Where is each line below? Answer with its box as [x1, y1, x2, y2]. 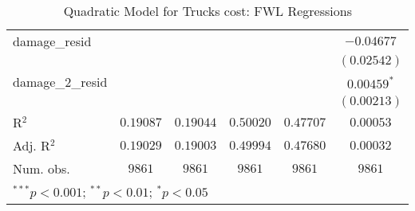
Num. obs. [13, 159, 70, 178]
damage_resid [13, 32, 92, 50]
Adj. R [13, 136, 50, 154]
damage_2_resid [13, 72, 108, 91]
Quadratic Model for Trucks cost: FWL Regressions [63, 2, 352, 20]
